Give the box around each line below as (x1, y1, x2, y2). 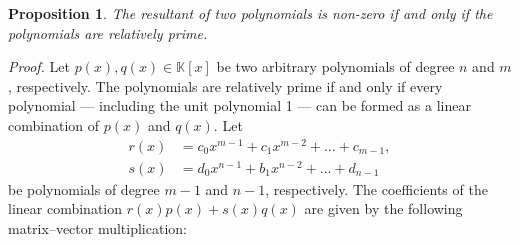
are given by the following (304, 198, 463, 219)
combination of (8, 114, 100, 135)
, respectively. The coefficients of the (265, 178, 488, 199)
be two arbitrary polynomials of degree (216, 56, 455, 77)
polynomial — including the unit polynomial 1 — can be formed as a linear (8, 95, 471, 116)
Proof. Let (8, 56, 70, 77)
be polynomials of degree (8, 178, 160, 199)
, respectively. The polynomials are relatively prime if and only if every (8, 75, 443, 96)
